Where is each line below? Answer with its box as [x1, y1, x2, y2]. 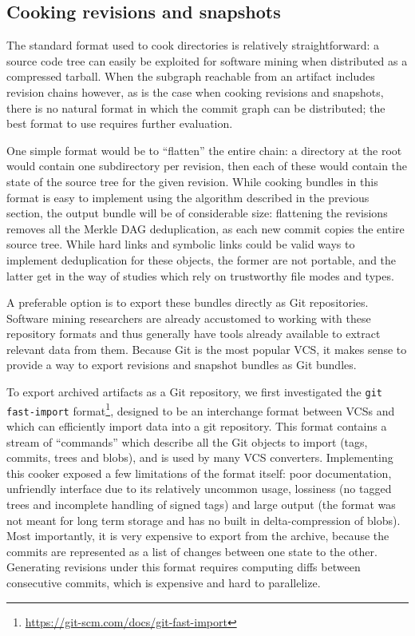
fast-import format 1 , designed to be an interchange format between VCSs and [6, 399, 395, 419]
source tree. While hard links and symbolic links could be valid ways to [6, 236, 355, 252]
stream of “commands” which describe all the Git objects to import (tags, [6, 433, 368, 450]
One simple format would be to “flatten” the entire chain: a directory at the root [6, 141, 402, 158]
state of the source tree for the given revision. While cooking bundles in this [6, 173, 378, 189]
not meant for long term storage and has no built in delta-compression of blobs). [6, 511, 401, 528]
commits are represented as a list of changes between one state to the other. [6, 543, 377, 559]
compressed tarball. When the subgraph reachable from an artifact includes [6, 68, 375, 85]
